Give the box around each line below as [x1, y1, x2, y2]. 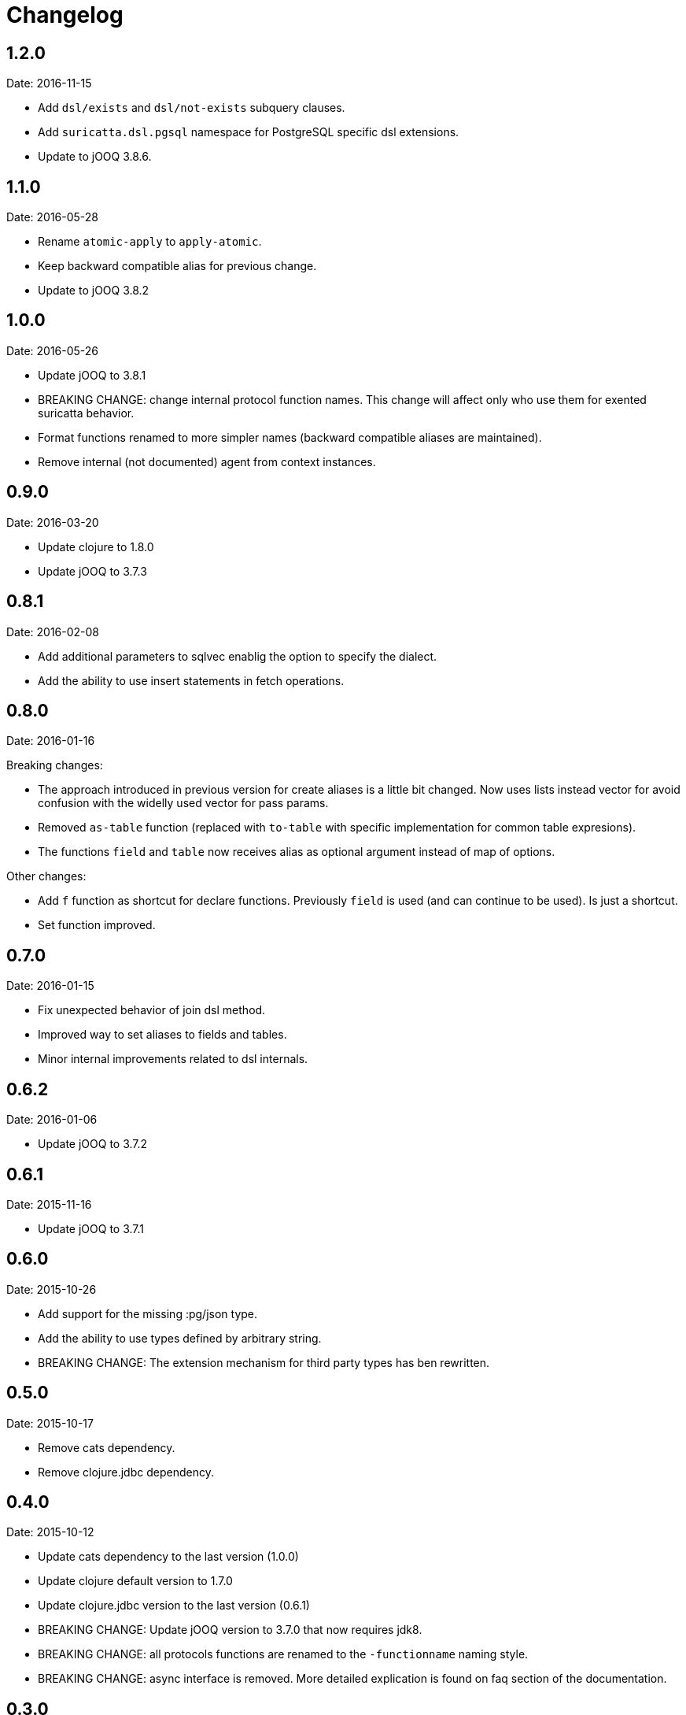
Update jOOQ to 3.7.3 [38, 564, 147, 578]
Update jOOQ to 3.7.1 [38, 1221, 145, 1235]
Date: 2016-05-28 [6, 210, 99, 224]
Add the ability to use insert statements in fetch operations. [38, 673, 345, 687]
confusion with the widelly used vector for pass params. [38, 796, 329, 810]
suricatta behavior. [38, 406, 135, 420]
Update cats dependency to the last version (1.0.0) [38, 1550, 299, 1564]
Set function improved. [38, 918, 156, 932]
